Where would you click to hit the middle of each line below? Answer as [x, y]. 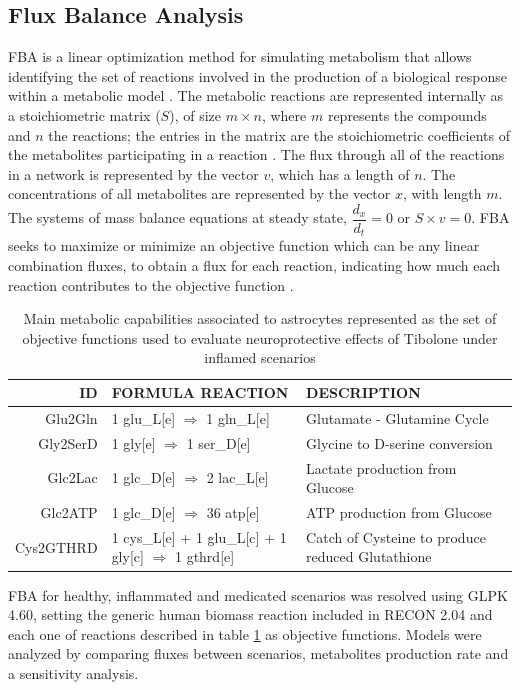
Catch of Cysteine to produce [396, 536]
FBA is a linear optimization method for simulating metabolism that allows [240, 56]
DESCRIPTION [363, 392]
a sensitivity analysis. [73, 672]
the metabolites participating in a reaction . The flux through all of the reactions [256, 154]
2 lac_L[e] [237, 477]
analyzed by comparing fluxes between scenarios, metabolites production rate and [258, 653]
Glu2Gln [71, 417]
